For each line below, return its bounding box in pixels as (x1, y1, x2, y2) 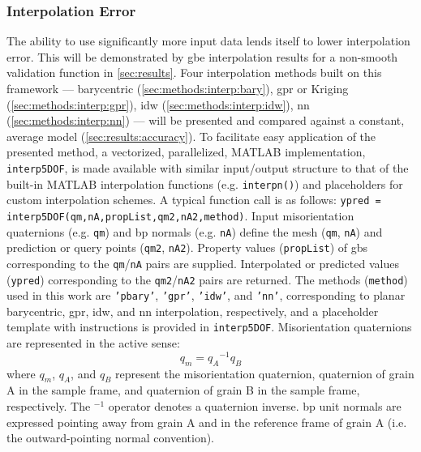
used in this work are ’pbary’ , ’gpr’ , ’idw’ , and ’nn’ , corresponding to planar (6, 287, 406, 304)
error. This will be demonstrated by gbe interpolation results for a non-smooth (6, 48, 398, 65)
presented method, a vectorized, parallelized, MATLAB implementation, (6, 143, 366, 160)
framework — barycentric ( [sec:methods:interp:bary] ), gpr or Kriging (6, 80, 349, 96)
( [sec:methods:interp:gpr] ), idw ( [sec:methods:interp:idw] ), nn (6, 96, 310, 113)
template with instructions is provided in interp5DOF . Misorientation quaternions (6, 318, 412, 335)
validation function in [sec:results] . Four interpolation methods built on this (6, 64, 382, 81)
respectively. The (6, 397, 91, 414)
